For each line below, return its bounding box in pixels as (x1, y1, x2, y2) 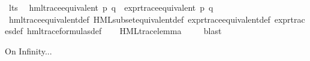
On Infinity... (5, 44, 52, 57)
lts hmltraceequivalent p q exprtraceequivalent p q (8, 1, 213, 13)
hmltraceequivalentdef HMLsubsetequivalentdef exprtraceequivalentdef (8, 13, 270, 25)
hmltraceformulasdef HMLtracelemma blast (27, 25, 222, 37)
